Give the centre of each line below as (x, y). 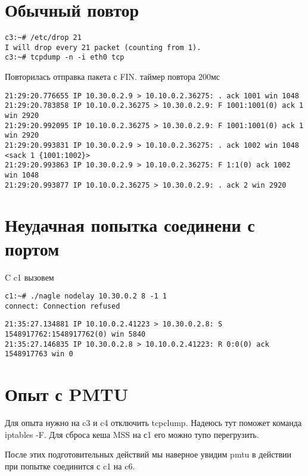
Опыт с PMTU (67, 394)
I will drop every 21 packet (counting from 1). (103, 47)
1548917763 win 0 (39, 354)
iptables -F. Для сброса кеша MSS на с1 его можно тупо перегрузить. (132, 434)
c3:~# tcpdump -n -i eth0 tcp (65, 57)
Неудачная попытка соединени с (130, 225)
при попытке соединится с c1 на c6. (70, 466)
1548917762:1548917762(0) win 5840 (75, 335)
